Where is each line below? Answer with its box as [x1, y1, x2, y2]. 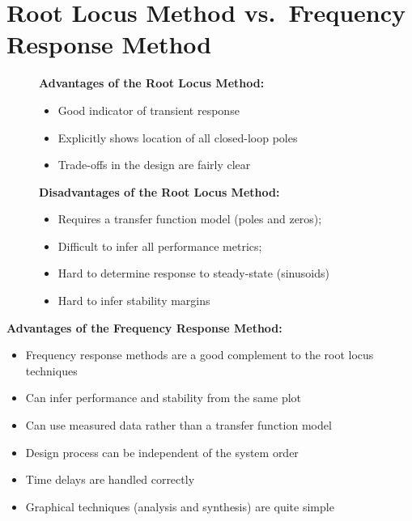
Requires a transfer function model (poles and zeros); [57, 210, 322, 227]
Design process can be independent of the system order [25, 443, 299, 460]
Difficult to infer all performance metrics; [57, 237, 262, 254]
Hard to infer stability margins [57, 292, 210, 309]
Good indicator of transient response [57, 101, 240, 118]
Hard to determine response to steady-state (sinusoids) [57, 265, 329, 282]
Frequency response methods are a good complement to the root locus [25, 346, 374, 363]
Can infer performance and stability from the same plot [25, 389, 302, 406]
